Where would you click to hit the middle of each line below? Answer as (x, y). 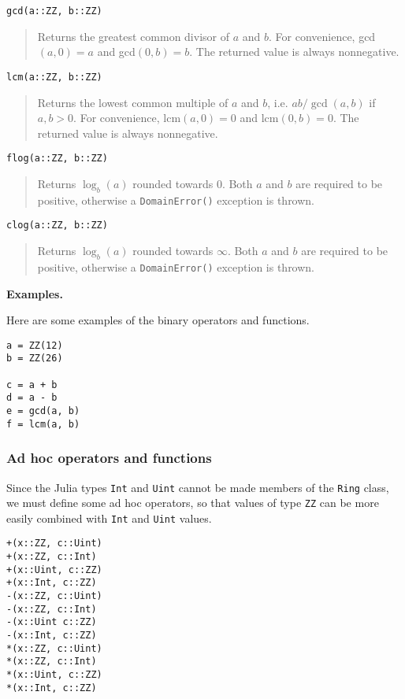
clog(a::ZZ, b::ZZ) (57, 226)
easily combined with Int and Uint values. (109, 518)
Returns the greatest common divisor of (133, 36)
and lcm (259, 118)
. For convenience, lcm (127, 118)
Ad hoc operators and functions (109, 458)
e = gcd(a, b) (43, 411)
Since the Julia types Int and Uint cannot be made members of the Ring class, (198, 487)
